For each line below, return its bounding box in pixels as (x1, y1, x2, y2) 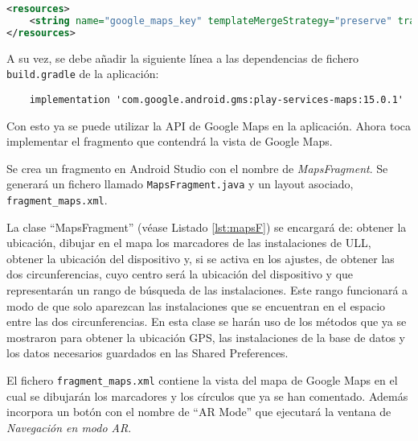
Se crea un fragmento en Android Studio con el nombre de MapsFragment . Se (6, 159, 388, 176)
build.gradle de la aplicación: (6, 65, 159, 82)
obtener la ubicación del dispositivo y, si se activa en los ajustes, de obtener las (6, 249, 395, 266)
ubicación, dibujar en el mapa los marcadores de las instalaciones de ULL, (6, 234, 371, 251)
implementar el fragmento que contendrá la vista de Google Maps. (6, 133, 333, 150)
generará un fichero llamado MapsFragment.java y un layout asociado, (6, 175, 354, 192)
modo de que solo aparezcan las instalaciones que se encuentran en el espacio (6, 297, 386, 314)
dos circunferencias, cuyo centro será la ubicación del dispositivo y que (6, 266, 354, 282)
